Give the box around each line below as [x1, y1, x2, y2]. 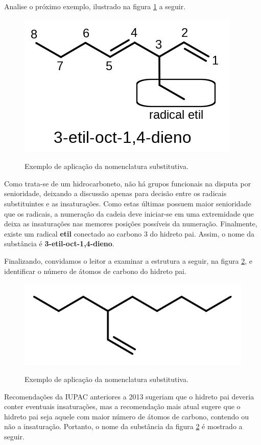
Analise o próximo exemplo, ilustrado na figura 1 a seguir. [4, 1, 186, 11]
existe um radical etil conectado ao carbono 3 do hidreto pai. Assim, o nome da [4, 228, 254, 239]
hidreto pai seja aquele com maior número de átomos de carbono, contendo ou [4, 411, 249, 421]
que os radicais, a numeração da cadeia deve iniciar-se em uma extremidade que [4, 208, 254, 219]
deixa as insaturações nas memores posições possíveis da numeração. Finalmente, [4, 218, 257, 229]
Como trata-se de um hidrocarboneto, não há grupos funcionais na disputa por [4, 178, 251, 188]
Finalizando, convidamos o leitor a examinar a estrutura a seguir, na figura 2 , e [4, 255, 253, 266]
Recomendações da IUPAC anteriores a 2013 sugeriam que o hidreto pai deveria [4, 391, 254, 401]
